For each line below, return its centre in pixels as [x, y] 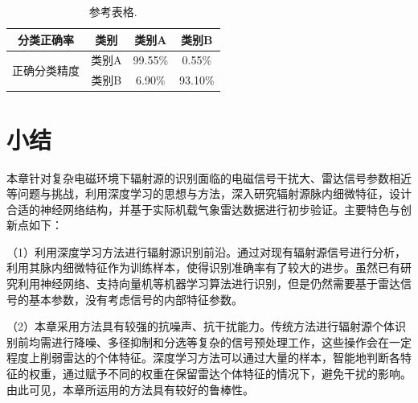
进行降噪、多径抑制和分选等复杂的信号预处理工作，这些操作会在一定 [231, 341]
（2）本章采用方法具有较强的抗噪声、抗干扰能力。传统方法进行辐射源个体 [201, 326]
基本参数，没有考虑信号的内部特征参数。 [135, 299]
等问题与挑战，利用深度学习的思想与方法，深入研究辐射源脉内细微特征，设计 [209, 193]
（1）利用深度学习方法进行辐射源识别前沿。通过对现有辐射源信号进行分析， [206, 251]
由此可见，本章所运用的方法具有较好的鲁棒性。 [130, 389]
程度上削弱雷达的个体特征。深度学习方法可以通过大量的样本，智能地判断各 [203, 358]
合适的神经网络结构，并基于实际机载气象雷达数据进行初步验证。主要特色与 [203, 209]
